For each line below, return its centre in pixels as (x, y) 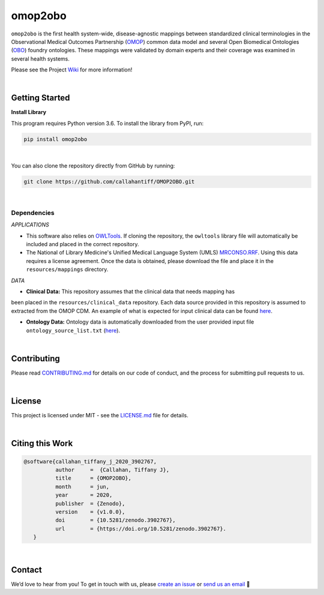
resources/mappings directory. (67, 270)
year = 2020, (84, 495)
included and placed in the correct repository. (82, 244)
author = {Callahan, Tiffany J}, (112, 470)
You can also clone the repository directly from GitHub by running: (93, 166)
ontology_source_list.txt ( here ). (73, 330)
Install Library (29, 112)
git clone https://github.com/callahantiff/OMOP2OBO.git (109, 182)
